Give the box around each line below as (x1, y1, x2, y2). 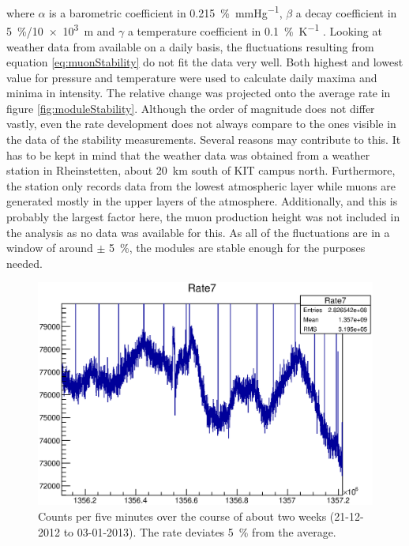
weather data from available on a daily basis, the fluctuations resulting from (6, 38, 374, 55)
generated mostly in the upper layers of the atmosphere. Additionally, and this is (6, 193, 398, 209)
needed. (6, 254, 43, 271)
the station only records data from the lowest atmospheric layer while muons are (6, 177, 396, 194)
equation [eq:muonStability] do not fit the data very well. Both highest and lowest (6, 54, 403, 70)
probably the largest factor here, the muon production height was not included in (6, 209, 400, 225)
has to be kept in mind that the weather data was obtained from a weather (6, 146, 370, 163)
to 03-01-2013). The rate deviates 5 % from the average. (63, 523, 336, 540)
